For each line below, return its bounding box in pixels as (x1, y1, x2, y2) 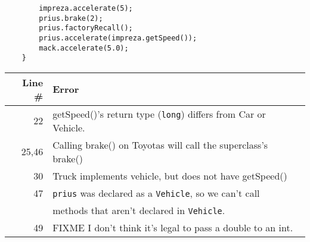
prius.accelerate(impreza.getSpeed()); (39, 33, 197, 42)
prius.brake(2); (39, 14, 103, 23)
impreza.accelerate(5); (39, 4, 133, 12)
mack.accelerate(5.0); (39, 43, 129, 52)
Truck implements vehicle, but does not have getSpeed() (52, 168, 287, 183)
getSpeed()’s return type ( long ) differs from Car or (52, 106, 266, 121)
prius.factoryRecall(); (39, 24, 133, 33)
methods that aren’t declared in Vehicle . (52, 203, 225, 217)
